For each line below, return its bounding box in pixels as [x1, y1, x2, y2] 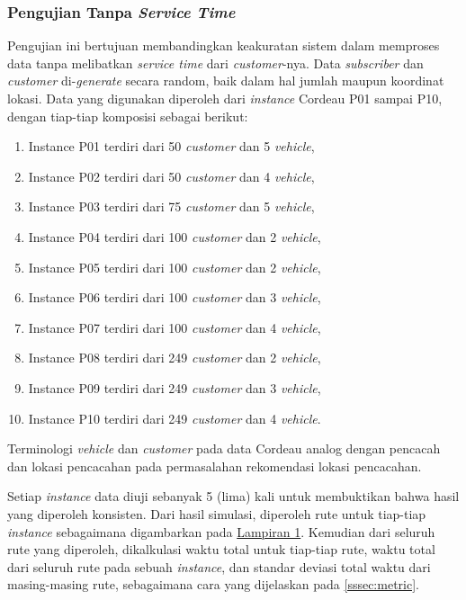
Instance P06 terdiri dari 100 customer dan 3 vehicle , [28, 288, 321, 307]
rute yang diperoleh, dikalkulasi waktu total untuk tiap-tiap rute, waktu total [7, 540, 435, 559]
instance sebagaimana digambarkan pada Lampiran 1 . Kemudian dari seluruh [7, 522, 435, 541]
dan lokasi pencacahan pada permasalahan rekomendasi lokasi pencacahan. [7, 456, 422, 475]
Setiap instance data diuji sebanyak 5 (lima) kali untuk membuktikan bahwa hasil [7, 487, 460, 506]
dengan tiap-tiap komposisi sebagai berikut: [7, 106, 248, 125]
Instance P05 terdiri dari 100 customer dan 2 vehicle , [28, 257, 321, 276]
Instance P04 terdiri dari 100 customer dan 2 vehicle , [28, 227, 321, 246]
